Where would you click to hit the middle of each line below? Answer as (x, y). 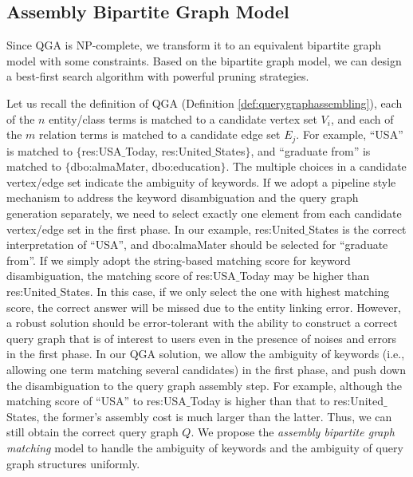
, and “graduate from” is (311, 150)
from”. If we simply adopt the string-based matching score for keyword (179, 260)
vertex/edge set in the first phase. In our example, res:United (156, 229)
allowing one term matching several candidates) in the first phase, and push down (206, 369)
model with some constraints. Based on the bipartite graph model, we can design (204, 60)
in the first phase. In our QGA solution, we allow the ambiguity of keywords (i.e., (206, 354)
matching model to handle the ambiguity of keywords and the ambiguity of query (205, 447)
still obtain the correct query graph (92, 432)
